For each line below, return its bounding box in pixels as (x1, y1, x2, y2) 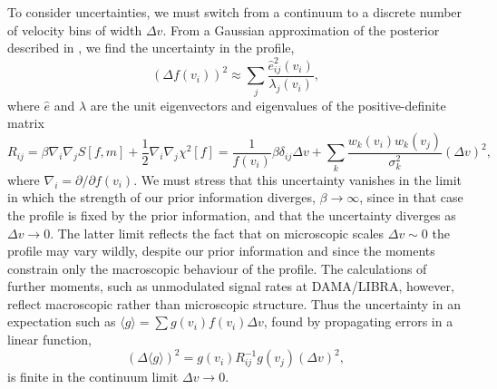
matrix (7, 113, 44, 132)
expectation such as (7, 312, 116, 331)
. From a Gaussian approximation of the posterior (162, 20, 440, 39)
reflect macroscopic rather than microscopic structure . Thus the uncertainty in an (7, 294, 461, 313)
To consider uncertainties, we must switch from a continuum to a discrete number (7, 3, 463, 21)
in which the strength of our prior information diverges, (7, 188, 316, 207)
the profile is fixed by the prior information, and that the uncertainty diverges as (7, 205, 456, 224)
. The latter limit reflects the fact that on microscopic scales (50, 223, 385, 242)
